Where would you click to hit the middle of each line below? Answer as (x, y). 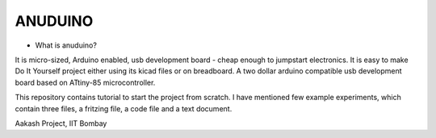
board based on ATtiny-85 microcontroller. (85, 82)
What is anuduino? (66, 45)
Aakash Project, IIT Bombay (61, 123)
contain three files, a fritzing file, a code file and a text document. (124, 108)
